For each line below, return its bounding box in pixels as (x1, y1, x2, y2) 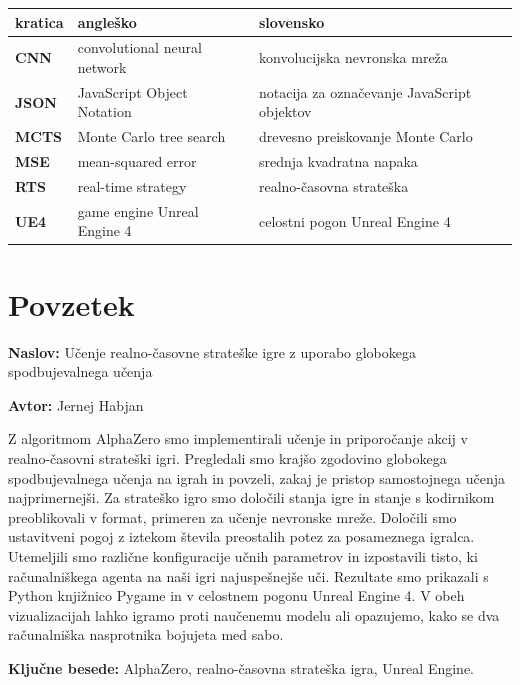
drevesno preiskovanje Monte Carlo (258, 126, 473, 147)
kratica (15, 11, 64, 32)
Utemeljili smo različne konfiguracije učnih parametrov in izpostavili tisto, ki (8, 545, 478, 566)
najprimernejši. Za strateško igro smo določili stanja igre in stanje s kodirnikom (8, 487, 495, 508)
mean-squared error (77, 151, 197, 172)
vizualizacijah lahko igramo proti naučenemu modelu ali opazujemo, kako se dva (8, 604, 500, 625)
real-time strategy (77, 175, 187, 196)
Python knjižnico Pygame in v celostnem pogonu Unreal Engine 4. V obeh (8, 585, 465, 606)
